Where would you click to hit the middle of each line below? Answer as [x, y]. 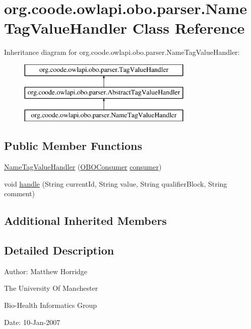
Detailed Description [59, 250]
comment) [20, 193]
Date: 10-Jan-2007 [32, 322]
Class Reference [189, 28]
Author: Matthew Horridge [46, 271]
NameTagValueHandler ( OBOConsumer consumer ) [83, 167]
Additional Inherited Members [85, 221]
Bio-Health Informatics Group [51, 305]
